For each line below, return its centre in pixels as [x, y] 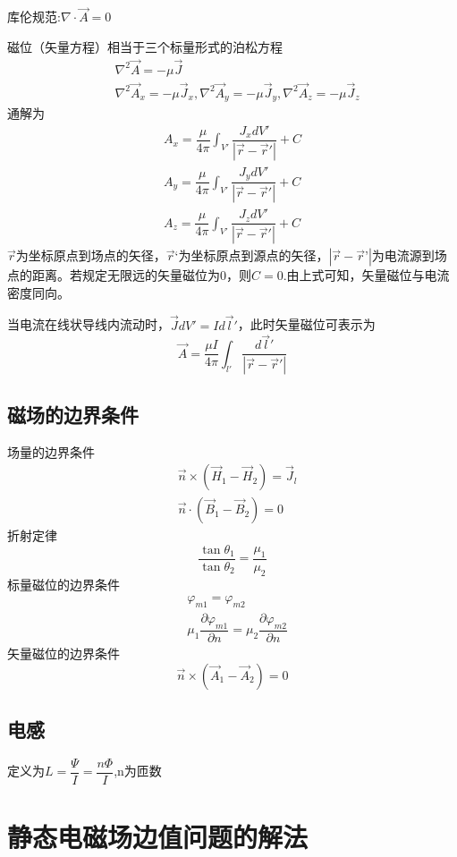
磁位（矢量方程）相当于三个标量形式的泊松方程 [145, 46]
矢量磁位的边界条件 [63, 653]
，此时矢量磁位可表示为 [306, 324]
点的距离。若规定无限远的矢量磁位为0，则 [129, 275]
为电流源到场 [409, 255]
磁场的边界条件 [73, 414]
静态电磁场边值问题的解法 [158, 836]
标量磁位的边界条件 [63, 584]
